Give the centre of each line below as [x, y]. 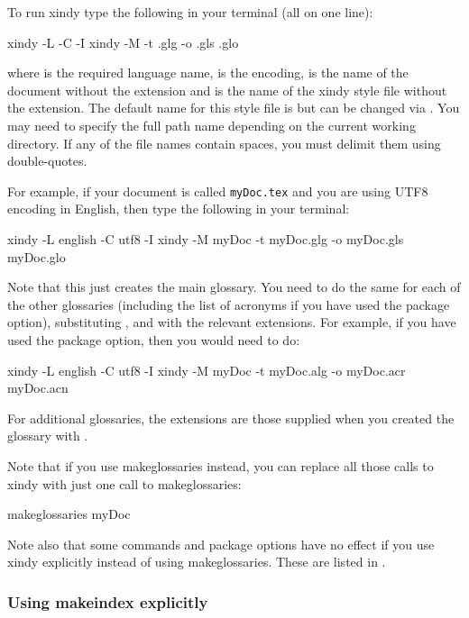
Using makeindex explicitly [108, 601]
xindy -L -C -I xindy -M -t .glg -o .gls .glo [123, 42]
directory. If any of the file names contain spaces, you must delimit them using [224, 143]
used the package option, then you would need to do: [154, 339]
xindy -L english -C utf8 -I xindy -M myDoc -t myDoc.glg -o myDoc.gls [206, 239]
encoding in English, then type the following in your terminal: [179, 209]
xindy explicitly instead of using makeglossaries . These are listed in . [197, 562]
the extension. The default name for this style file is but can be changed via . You [234, 108]
